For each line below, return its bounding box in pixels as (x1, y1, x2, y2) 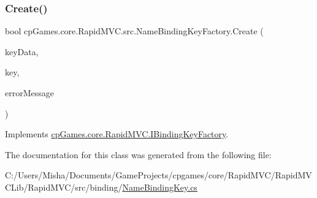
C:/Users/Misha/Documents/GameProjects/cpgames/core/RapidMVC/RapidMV (5, 169, 312, 181)
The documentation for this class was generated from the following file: (5, 148, 272, 161)
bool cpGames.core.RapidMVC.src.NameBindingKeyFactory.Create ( (5, 25, 264, 37)
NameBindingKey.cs (122, 180, 197, 193)
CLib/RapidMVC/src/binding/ (5, 180, 123, 193)
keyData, (5, 45, 39, 58)
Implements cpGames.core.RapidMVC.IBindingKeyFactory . (5, 128, 229, 140)
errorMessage (5, 86, 54, 99)
